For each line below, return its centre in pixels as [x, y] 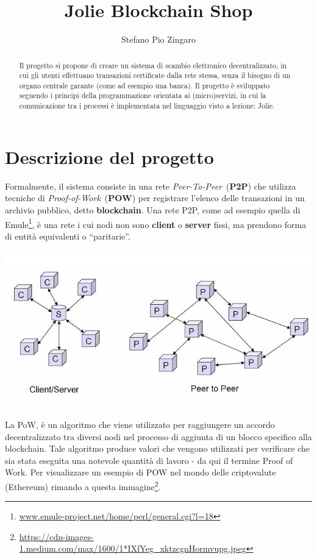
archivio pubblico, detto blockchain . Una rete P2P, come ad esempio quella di [153, 209]
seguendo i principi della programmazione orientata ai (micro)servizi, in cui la [143, 95]
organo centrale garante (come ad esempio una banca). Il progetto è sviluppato [144, 85]
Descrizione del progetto [109, 156]
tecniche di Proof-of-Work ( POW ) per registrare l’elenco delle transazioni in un [155, 198]
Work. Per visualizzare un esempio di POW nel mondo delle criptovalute [141, 472]
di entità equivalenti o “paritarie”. [68, 236]
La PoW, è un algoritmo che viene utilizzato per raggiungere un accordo [140, 425]
